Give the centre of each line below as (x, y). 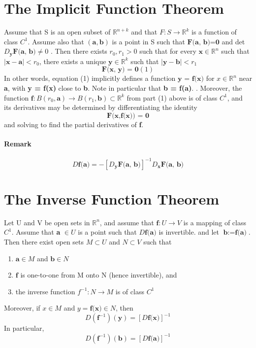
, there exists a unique (73, 61)
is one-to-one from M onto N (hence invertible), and (99, 275)
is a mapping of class (215, 222)
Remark (18, 143)
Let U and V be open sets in (47, 222)
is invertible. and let (189, 232)
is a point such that (107, 232)
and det (233, 41)
